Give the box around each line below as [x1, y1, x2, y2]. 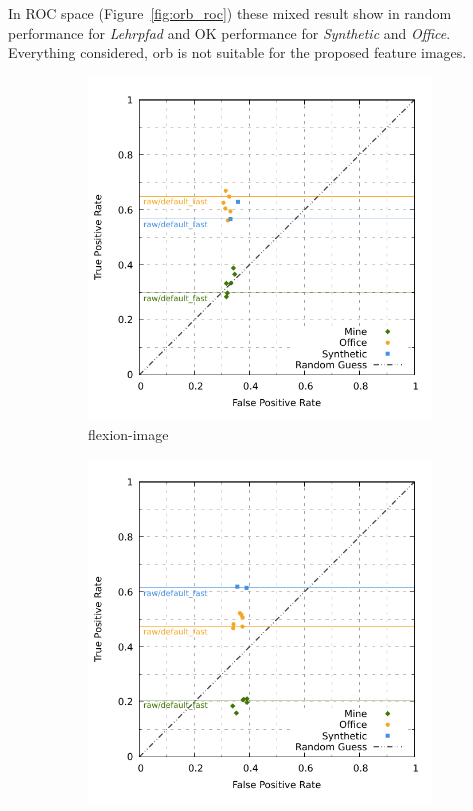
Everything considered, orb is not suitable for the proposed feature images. [8, 42, 467, 63]
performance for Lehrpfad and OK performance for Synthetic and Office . [8, 22, 451, 43]
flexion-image [88, 424, 169, 445]
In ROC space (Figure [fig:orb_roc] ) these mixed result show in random [8, 3, 452, 23]
